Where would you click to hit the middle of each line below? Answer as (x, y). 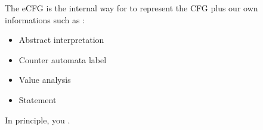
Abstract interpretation (61, 40)
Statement (38, 99)
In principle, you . (38, 120)
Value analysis (45, 80)
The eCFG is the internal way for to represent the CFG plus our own (131, 8)
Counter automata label (63, 59)
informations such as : (45, 19)
